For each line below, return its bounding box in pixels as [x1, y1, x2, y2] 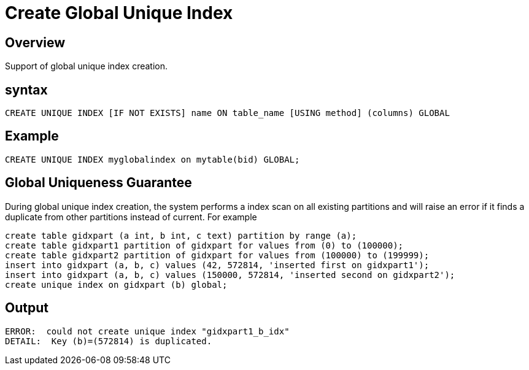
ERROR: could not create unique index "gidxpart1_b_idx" [5, 326, 290, 336]
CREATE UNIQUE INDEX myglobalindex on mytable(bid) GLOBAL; [5, 154, 300, 164]
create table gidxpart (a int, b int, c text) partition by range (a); [5, 230, 357, 241]
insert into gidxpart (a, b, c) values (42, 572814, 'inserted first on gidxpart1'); [5, 260, 430, 270]
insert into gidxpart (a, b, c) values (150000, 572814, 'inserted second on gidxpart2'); [5, 269, 455, 280]
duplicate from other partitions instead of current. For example [5, 211, 257, 222]
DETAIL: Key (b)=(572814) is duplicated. [5, 336, 212, 346]
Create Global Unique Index [5, 2, 233, 23]
